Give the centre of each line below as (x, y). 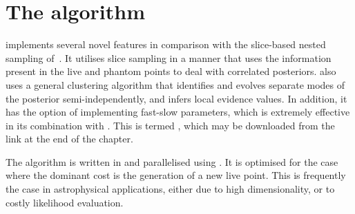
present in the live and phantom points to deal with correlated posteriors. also (171, 71)
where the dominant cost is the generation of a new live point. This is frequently (176, 175)
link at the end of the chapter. (69, 139)
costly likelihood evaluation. (65, 202)
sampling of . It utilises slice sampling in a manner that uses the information (169, 57)
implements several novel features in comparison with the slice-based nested (166, 44)
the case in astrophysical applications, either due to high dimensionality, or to (170, 189)
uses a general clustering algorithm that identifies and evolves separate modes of (175, 84)
